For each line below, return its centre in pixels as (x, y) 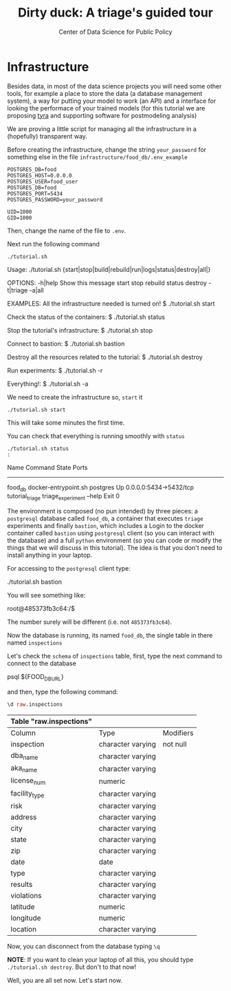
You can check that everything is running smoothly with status (96, 435)
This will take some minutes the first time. (66, 422)
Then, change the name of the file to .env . (67, 230)
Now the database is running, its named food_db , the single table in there (110, 636)
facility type (27, 794)
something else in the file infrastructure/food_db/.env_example (97, 157)
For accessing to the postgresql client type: (69, 569)
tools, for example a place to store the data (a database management (105, 93)
